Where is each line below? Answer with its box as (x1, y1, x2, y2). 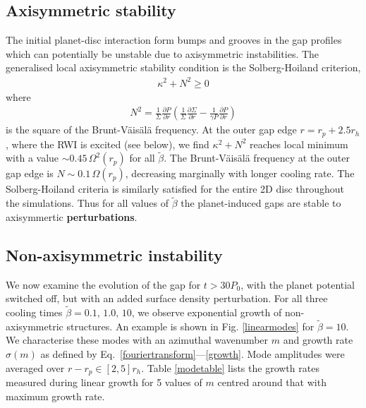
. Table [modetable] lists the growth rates (141, 360, 319, 375)
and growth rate (283, 332, 353, 347)
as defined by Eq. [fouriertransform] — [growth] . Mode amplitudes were (40, 347, 345, 361)
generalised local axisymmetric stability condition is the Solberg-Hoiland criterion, (6, 60, 361, 75)
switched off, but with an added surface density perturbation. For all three (6, 291, 328, 306)
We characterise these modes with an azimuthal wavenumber (6, 332, 269, 347)
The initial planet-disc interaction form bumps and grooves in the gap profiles (6, 32, 342, 47)
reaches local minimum (250, 136, 348, 151)
